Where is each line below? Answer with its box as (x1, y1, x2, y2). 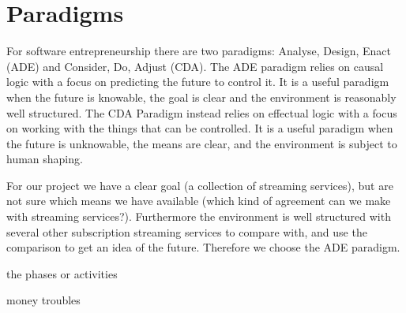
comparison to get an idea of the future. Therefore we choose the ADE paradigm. (6, 239, 400, 255)
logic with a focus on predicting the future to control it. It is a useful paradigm (6, 73, 389, 90)
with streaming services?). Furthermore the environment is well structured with (6, 208, 391, 225)
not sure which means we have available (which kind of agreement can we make (6, 192, 391, 209)
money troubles (6, 292, 81, 308)
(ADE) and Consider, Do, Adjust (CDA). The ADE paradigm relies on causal (6, 58, 384, 74)
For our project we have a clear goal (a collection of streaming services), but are (6, 177, 393, 193)
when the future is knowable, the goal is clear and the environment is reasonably (6, 88, 397, 105)
